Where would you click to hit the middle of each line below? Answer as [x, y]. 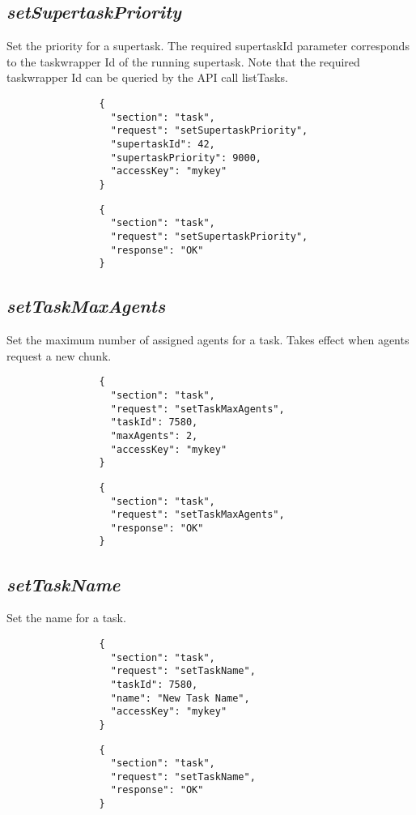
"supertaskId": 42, [163, 144]
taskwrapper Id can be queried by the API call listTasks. [147, 77]
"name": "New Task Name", [180, 698]
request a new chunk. [59, 355]
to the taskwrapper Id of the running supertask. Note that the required [183, 61]
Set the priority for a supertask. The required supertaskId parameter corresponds [208, 46]
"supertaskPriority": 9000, [186, 158]
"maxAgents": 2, [154, 435]
